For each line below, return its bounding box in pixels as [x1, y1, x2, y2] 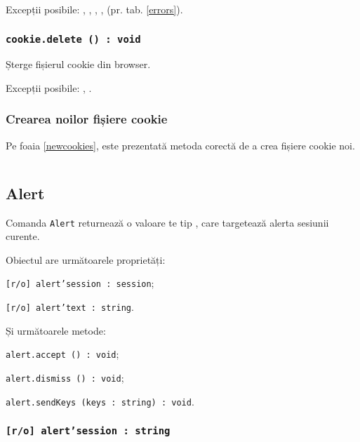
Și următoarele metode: [6, 323, 106, 337]
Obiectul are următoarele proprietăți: [6, 252, 166, 267]
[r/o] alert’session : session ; [6, 276, 154, 290]
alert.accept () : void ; [6, 347, 119, 361]
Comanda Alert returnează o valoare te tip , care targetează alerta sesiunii [6, 215, 329, 229]
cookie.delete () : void [6, 33, 141, 45]
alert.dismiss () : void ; [6, 370, 124, 384]
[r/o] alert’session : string [6, 425, 171, 437]
